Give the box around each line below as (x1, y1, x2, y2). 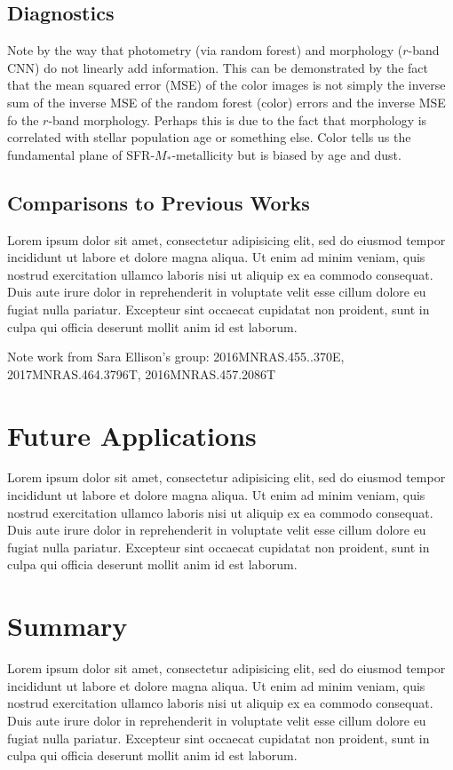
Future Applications (7, 417, 257, 453)
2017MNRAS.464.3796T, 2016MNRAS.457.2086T (7, 364, 276, 383)
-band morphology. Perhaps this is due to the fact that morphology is (48, 110, 427, 129)
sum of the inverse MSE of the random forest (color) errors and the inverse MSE (7, 92, 446, 111)
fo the (7, 110, 39, 129)
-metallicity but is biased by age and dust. (171, 145, 401, 163)
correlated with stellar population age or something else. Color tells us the (7, 128, 411, 147)
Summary (7, 607, 128, 644)
